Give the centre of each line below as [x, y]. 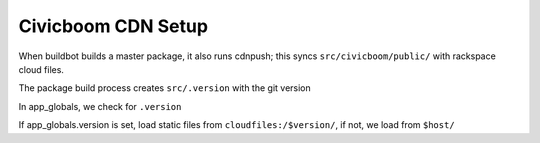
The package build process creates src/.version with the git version [165, 88]
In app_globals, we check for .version [100, 106]
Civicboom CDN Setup [113, 26]
